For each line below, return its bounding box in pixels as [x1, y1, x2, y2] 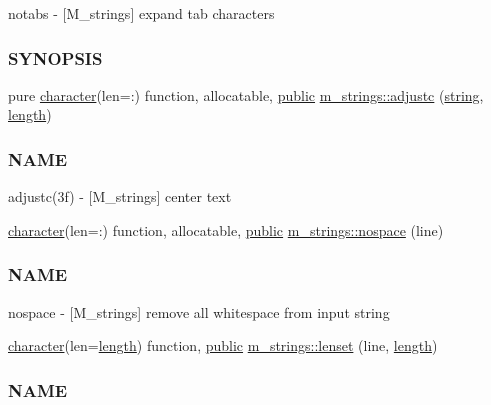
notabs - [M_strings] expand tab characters [8, 3, 275, 23]
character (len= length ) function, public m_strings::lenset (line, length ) [8, 335, 438, 356]
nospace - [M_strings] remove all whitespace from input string [8, 301, 390, 322]
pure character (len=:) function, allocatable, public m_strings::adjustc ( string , [8, 84, 484, 105]
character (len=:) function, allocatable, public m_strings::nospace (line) [8, 219, 444, 240]
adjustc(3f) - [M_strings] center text [8, 186, 232, 207]
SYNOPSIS [8, 45, 103, 70]
